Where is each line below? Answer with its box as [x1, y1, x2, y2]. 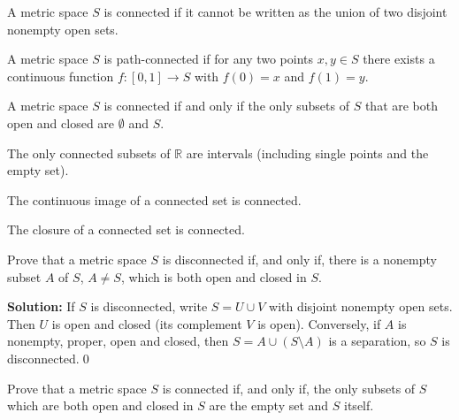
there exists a [363, 50, 435, 68]
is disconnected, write [90, 297, 208, 316]
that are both [364, 96, 439, 115]
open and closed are [7, 113, 115, 132]
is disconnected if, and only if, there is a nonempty [162, 249, 437, 268]
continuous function [7, 66, 114, 85]
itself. [344, 396, 374, 415]
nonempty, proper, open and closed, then [7, 332, 229, 350]
